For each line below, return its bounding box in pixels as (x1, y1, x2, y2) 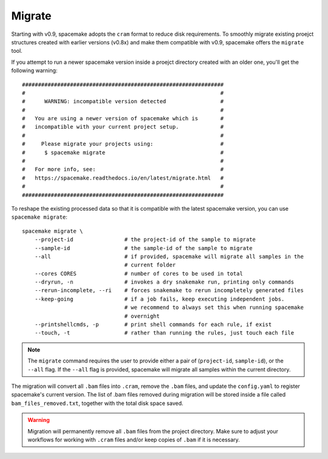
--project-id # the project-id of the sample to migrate (34, 236, 256, 243)
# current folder (124, 262, 176, 268)
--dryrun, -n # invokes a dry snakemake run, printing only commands (34, 279, 295, 285)
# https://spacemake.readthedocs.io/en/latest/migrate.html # (22, 174, 224, 182)
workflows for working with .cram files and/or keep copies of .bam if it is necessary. (27, 436, 240, 443)
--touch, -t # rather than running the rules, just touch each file (34, 330, 295, 336)
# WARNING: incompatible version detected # (22, 98, 224, 105)
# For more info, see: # (22, 166, 224, 173)
